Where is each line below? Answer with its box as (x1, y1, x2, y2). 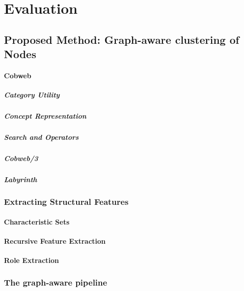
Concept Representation (4, 111, 86, 121)
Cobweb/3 (4, 153, 38, 163)
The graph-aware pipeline (4, 276, 108, 288)
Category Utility (4, 90, 60, 100)
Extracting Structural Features (4, 195, 129, 208)
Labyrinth (4, 174, 37, 185)
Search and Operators (4, 132, 79, 142)
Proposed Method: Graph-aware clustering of (4, 32, 240, 47)
